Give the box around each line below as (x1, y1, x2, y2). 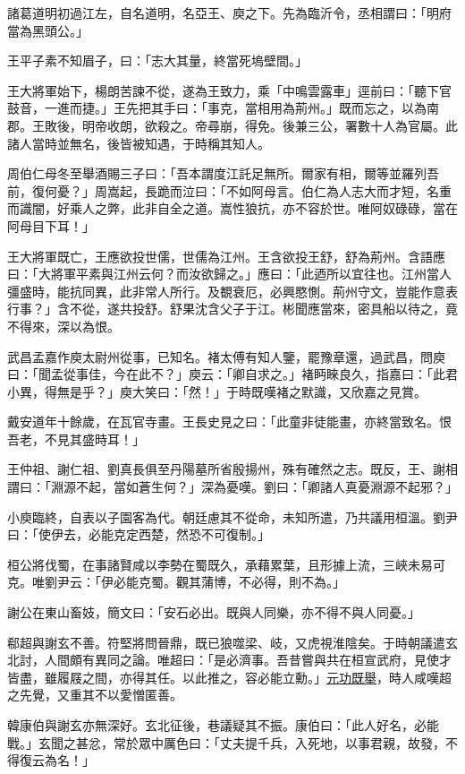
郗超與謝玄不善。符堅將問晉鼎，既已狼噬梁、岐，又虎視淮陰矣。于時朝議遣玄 (7, 632, 458, 651)
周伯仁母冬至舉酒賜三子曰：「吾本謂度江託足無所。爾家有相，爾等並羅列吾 (7, 164, 439, 183)
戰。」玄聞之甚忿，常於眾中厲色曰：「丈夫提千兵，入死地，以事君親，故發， (7, 733, 445, 752)
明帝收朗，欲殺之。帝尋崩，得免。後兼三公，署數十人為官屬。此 (81, 116, 458, 134)
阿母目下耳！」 (7, 216, 95, 235)
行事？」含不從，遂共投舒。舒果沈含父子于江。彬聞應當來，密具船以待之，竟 (7, 299, 458, 318)
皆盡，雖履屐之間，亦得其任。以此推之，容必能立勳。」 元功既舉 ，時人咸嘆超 (7, 667, 452, 686)
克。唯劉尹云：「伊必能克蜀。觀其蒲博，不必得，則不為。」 (7, 572, 345, 591)
